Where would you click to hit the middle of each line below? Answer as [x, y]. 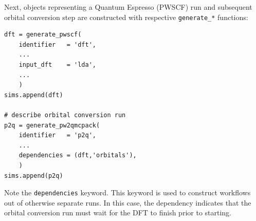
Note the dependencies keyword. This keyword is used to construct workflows [127, 192]
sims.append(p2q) [34, 176]
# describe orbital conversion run [65, 115]
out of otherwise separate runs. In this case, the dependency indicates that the [128, 202]
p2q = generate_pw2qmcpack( [52, 125]
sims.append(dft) [34, 95]
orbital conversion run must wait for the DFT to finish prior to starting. [118, 213]
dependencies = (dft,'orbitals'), [78, 155]
